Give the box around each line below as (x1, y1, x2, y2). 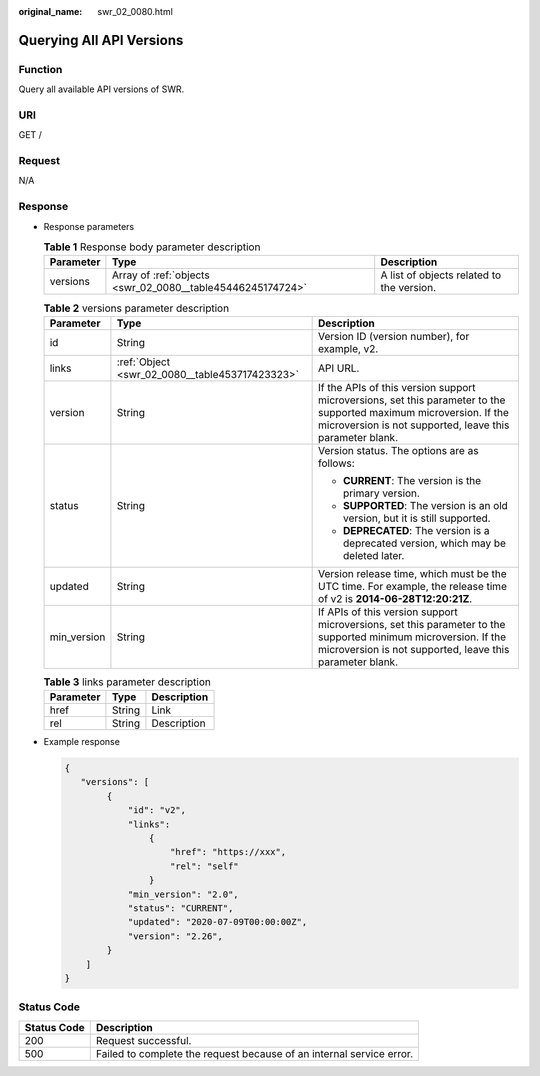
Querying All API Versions (18, 31, 184, 49)
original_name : (18, 6, 83, 17)
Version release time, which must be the (318, 566, 507, 580)
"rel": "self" (170, 860, 239, 872)
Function (18, 62, 63, 76)
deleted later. (343, 548, 405, 562)
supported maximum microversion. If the (318, 405, 510, 419)
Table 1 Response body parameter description (43, 240, 261, 254)
